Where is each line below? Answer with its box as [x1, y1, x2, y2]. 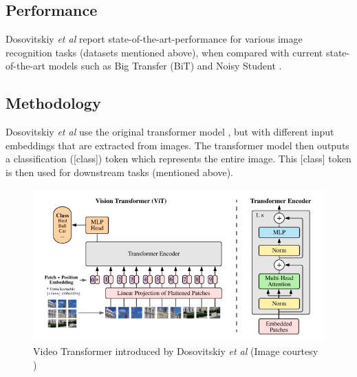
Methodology [6, 92, 101, 114]
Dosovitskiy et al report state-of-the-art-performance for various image [6, 32, 303, 46]
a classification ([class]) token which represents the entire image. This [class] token [6, 151, 351, 166]
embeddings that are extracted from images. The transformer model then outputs [6, 138, 349, 152]
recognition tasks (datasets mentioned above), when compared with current [6, 45, 323, 59]
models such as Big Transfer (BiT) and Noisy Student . [48, 58, 282, 73]
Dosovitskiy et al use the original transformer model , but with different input [6, 125, 334, 139]
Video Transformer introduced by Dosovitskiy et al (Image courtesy [33, 344, 318, 358]
